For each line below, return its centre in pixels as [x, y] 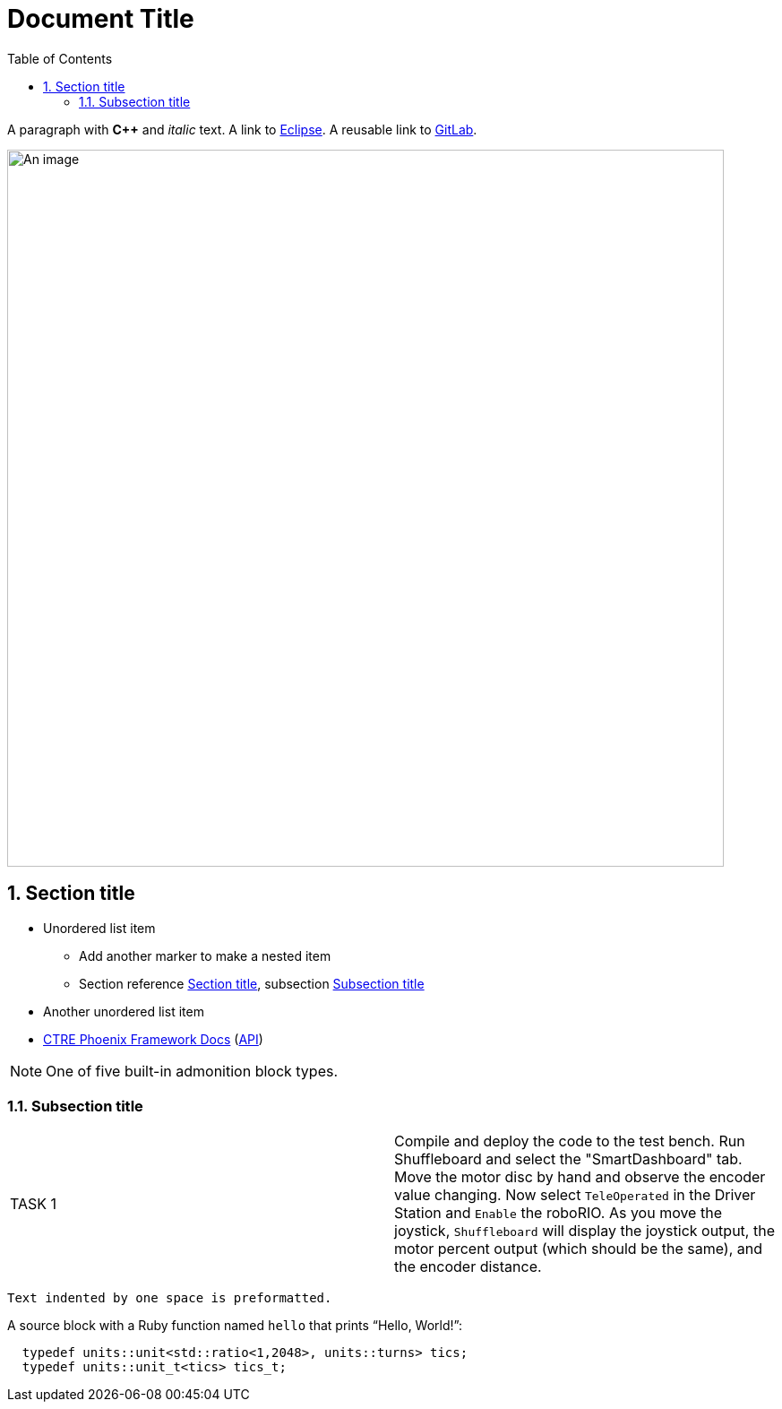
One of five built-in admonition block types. [192, 1071]
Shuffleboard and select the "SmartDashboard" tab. [568, 1159]
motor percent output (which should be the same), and [579, 1249]
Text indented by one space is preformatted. [170, 1298]
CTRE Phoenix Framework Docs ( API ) [153, 1039]
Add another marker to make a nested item [205, 955]
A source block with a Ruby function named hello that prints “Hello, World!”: [235, 1326]
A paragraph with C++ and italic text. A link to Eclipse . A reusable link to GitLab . [242, 129]
